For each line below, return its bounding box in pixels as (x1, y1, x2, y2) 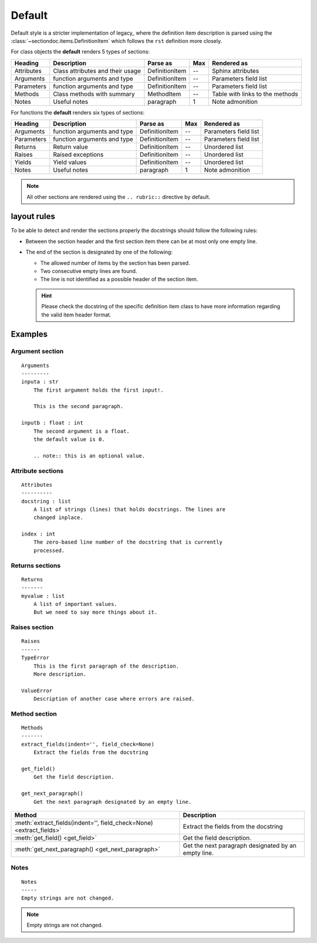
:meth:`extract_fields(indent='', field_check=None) (14, 819, 153, 827)
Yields (14, 159, 32, 167)
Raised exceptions (53, 150, 104, 159)
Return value (53, 143, 88, 151)
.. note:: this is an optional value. (33, 452, 146, 459)
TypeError (21, 655, 49, 661)
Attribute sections (11, 467, 64, 475)
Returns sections (11, 561, 61, 570)
